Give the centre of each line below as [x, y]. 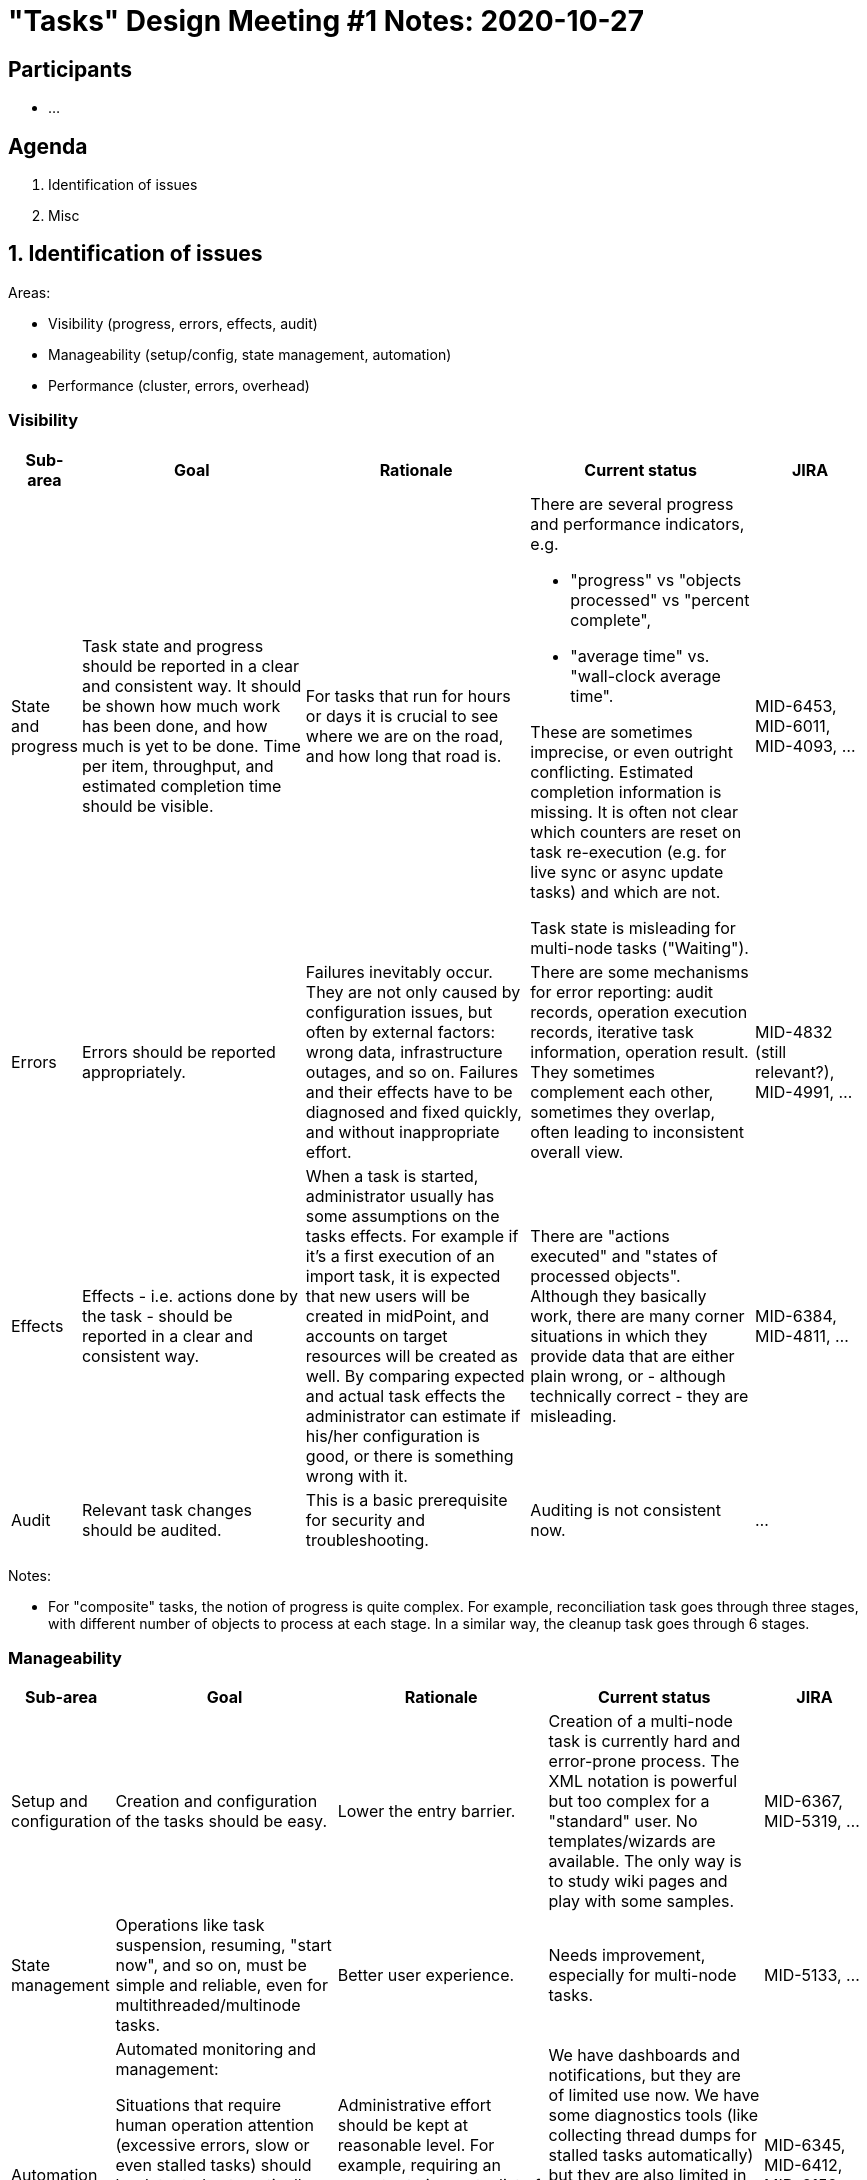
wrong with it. [356, 1475]
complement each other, [622, 1091]
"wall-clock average [645, 675]
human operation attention [214, 2125]
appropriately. [133, 1071]
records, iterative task [612, 1031]
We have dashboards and [644, 2055]
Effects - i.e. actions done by [189, 1295]
